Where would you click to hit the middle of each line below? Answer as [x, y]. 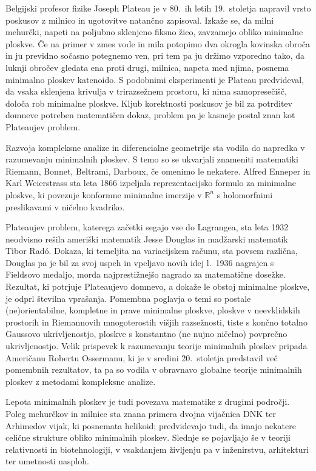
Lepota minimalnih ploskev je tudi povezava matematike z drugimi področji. [148, 402]
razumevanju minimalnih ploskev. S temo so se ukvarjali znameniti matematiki [152, 159]
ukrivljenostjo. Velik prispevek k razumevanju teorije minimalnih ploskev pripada [156, 346]
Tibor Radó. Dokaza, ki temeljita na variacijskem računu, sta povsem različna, [152, 251]
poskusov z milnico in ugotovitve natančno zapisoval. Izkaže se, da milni [140, 20]
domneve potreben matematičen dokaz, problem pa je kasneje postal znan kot [150, 115]
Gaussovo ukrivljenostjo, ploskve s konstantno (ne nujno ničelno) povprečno [146, 334]
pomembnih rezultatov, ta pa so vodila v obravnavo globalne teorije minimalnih [154, 369]
